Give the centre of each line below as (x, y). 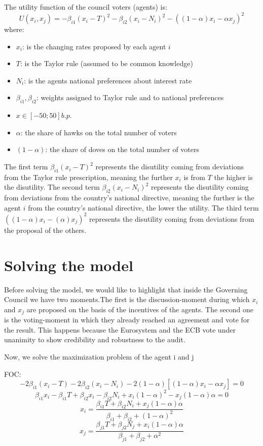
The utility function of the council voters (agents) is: (86, 7)
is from (194, 177)
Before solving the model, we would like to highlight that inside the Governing (126, 289)
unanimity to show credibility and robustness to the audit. (95, 339)
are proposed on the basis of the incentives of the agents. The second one (140, 309)
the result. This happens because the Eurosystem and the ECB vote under (120, 329)
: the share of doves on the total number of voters (122, 149)
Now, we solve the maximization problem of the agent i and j (99, 357)
